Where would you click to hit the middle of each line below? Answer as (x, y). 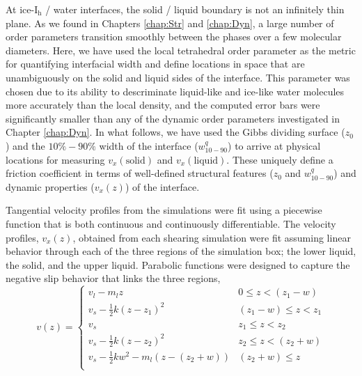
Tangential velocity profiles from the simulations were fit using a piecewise (164, 210)
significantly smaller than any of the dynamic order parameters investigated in (173, 118)
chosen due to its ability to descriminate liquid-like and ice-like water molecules (175, 91)
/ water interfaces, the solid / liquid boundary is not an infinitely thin (195, 9)
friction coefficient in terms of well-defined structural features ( (140, 173)
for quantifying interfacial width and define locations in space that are (155, 64)
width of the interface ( (149, 145)
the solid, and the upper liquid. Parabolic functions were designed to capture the (178, 264)
